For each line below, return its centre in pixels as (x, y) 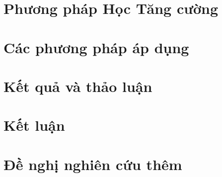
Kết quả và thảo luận (78, 86)
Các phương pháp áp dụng (96, 47)
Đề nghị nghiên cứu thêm (93, 164)
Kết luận (34, 125)
